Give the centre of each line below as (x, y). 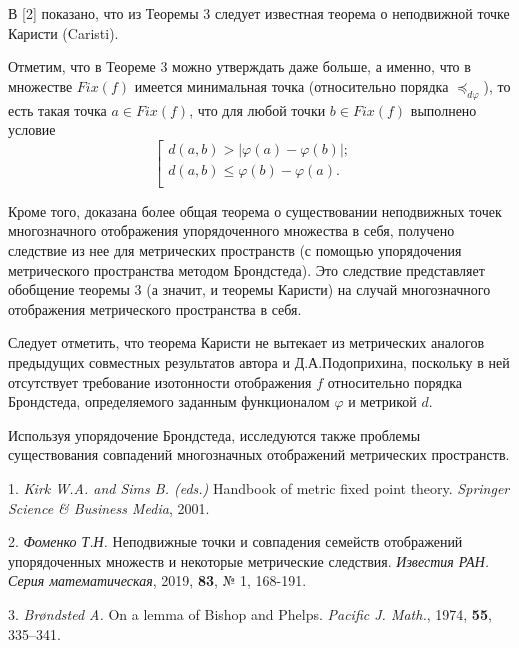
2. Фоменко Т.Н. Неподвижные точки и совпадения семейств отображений (235, 541)
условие (32, 129)
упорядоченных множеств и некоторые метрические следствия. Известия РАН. (249, 560)
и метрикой (382, 401)
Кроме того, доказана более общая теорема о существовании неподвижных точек (255, 210)
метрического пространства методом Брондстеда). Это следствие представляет (246, 269)
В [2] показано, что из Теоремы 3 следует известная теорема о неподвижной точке (259, 13)
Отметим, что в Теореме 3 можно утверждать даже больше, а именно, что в (239, 66)
